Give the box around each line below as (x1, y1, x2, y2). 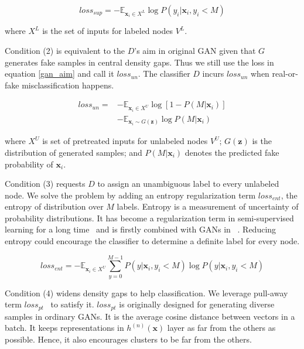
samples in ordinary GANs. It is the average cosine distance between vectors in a (5, 310, 295, 322)
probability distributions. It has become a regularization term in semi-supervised (5, 211, 294, 224)
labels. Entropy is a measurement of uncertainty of (117, 200, 299, 213)
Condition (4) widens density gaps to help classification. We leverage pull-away (5, 286, 288, 299)
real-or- (272, 67, 298, 80)
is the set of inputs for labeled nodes (42, 25, 173, 37)
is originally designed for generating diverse (119, 298, 275, 310)
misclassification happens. (22, 78, 114, 91)
